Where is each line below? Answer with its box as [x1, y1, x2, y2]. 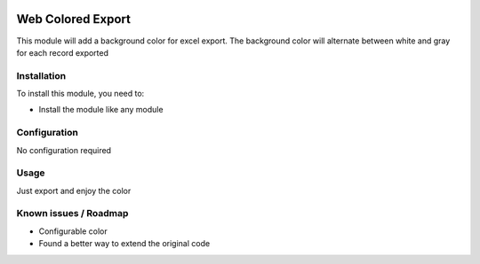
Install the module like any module [38, 105, 164, 115]
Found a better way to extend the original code [38, 238, 211, 249]
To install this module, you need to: [16, 89, 145, 99]
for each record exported [16, 47, 109, 58]
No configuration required [16, 144, 111, 155]
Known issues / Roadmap [16, 207, 129, 220]
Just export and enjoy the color [16, 185, 132, 196]
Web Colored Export [16, 12, 131, 27]
